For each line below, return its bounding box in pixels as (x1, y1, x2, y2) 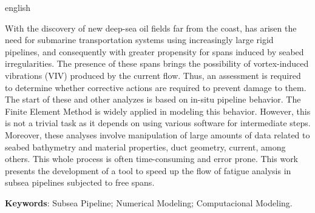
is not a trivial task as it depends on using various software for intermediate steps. (5, 117, 311, 129)
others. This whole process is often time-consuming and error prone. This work (5, 152, 299, 165)
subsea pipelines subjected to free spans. (5, 176, 155, 189)
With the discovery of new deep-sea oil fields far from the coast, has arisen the (5, 21, 297, 34)
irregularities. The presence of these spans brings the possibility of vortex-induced (5, 57, 309, 70)
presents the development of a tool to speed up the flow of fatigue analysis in (5, 164, 291, 177)
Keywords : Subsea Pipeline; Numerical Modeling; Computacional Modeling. (5, 196, 293, 209)
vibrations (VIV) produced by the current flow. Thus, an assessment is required (5, 69, 301, 81)
